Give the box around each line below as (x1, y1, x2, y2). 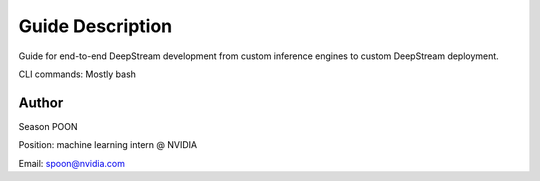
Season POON (18, 120, 79, 132)
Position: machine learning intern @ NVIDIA (18, 139, 198, 151)
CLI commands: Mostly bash (18, 68, 137, 80)
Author (18, 94, 64, 111)
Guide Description (18, 15, 173, 37)
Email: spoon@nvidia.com (18, 157, 125, 169)
